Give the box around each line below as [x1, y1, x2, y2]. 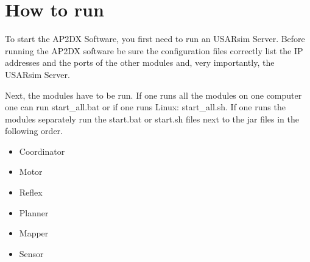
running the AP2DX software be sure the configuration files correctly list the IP [5, 44, 303, 57]
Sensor [19, 247, 44, 260]
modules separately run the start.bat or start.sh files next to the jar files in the [5, 112, 299, 125]
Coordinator [19, 144, 65, 157]
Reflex [19, 186, 43, 199]
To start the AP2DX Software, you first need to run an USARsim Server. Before [5, 32, 305, 45]
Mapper [19, 227, 49, 239]
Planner [19, 206, 49, 219]
